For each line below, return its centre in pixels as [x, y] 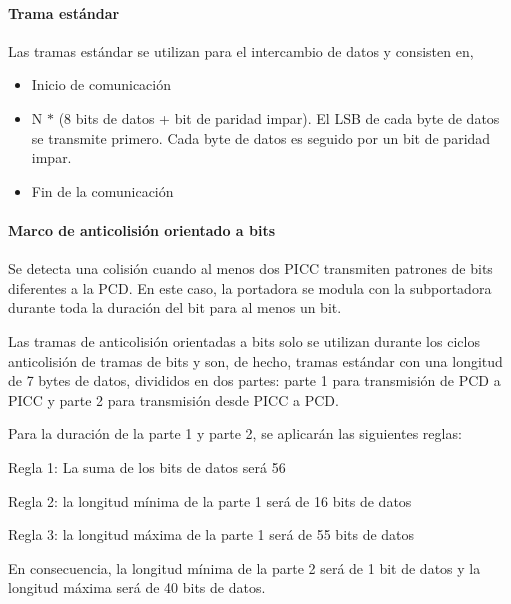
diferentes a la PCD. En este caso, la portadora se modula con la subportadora [250, 287]
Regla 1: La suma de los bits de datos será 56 [147, 466]
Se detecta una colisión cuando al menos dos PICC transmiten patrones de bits [250, 268]
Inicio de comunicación [101, 84]
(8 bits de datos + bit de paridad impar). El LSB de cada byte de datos [279, 117]
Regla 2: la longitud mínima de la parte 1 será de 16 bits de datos [210, 500]
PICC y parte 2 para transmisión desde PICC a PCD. [173, 399]
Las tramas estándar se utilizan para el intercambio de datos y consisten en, [241, 50]
